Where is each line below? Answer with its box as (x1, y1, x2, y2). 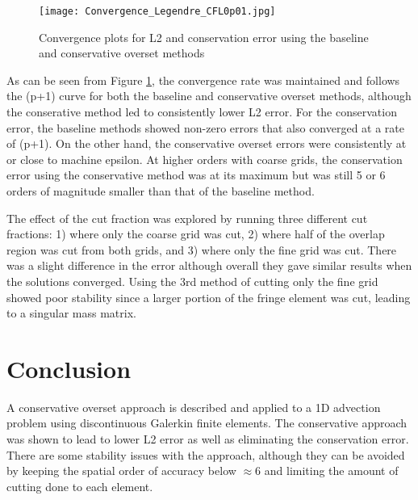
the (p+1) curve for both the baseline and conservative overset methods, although (6, 87, 412, 104)
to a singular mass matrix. (6, 305, 136, 321)
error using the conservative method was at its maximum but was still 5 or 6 (6, 166, 386, 183)
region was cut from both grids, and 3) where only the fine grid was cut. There (6, 241, 397, 258)
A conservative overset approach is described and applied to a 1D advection (6, 398, 381, 415)
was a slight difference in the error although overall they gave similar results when (6, 257, 412, 274)
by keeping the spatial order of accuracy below (6, 462, 236, 479)
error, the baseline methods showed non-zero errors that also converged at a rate (6, 119, 405, 136)
